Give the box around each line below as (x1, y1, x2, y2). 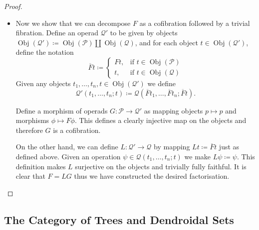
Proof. (4, 1, 22, 11)
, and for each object (135, 37, 198, 47)
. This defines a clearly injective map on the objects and (74, 115, 247, 125)
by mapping (154, 141, 190, 152)
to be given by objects (110, 27, 178, 38)
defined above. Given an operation (15, 151, 121, 161)
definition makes (15, 161, 66, 171)
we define (147, 78, 176, 88)
